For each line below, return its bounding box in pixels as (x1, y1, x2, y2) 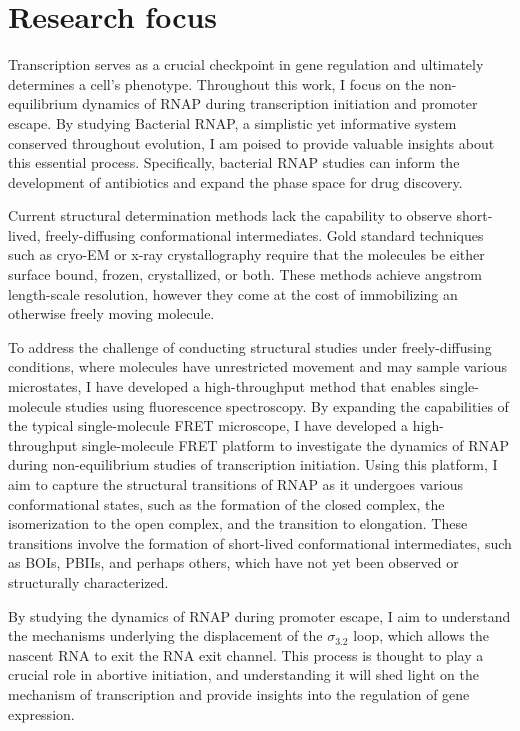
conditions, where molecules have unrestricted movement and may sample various (8, 356, 508, 377)
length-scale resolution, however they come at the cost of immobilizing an (8, 283, 458, 304)
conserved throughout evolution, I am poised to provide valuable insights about (8, 132, 495, 153)
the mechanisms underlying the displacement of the (8, 625, 323, 646)
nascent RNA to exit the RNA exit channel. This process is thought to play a (8, 644, 484, 665)
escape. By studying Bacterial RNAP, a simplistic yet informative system (8, 112, 457, 133)
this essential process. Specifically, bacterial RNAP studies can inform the (8, 152, 460, 173)
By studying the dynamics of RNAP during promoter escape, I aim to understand (8, 605, 511, 626)
